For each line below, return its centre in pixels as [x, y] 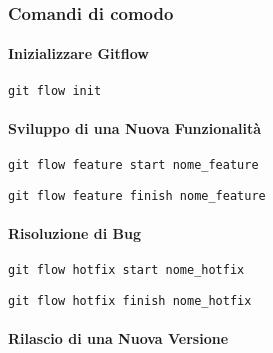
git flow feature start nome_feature [133, 165]
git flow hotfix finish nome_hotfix [130, 300]
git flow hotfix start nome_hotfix [126, 270]
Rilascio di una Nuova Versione [118, 338]
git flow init [55, 90]
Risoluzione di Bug [74, 233]
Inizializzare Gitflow [78, 53]
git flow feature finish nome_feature [137, 195]
